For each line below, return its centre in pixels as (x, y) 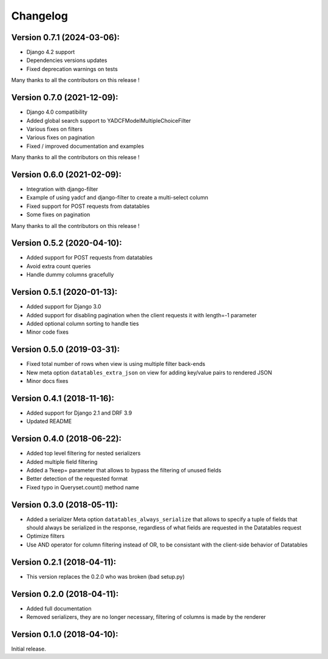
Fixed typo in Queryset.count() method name (83, 487)
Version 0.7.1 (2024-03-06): (66, 37)
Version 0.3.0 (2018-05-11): (65, 505)
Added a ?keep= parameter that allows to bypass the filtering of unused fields (124, 470)
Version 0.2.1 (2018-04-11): (64, 562)
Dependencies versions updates (67, 60)
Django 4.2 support (51, 52)
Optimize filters (46, 536)
